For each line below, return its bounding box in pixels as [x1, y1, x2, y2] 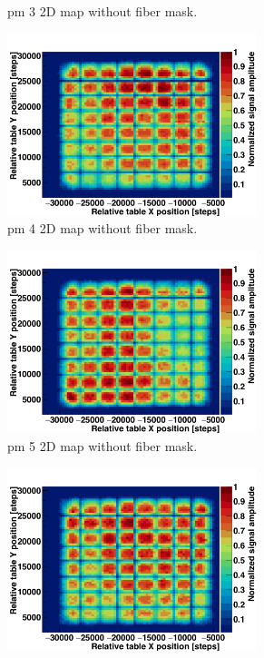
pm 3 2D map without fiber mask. [7, 2, 198, 20]
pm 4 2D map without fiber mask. [7, 219, 198, 238]
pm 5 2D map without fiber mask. [7, 436, 198, 455]
